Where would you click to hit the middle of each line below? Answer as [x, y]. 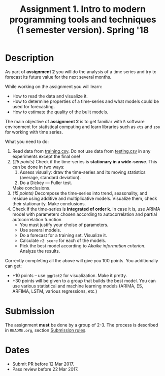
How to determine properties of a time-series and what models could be [85, 101]
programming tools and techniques [83, 20]
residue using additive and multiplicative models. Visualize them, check [84, 198]
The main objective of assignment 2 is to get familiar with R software [75, 121]
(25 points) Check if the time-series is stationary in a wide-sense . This [85, 161]
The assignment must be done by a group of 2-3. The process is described [82, 325]
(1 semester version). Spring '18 [83, 30]
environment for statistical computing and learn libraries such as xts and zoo [82, 127]
